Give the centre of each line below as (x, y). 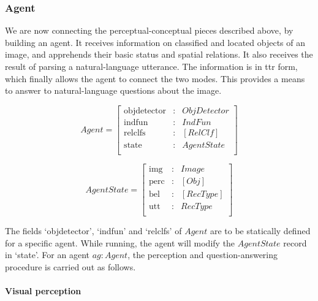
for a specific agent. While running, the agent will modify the (120, 242)
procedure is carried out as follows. (70, 266)
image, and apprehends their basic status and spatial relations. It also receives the (159, 54)
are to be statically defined (260, 231)
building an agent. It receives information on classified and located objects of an (155, 42)
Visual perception (43, 291)
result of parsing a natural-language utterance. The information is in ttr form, (151, 66)
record (295, 242)
